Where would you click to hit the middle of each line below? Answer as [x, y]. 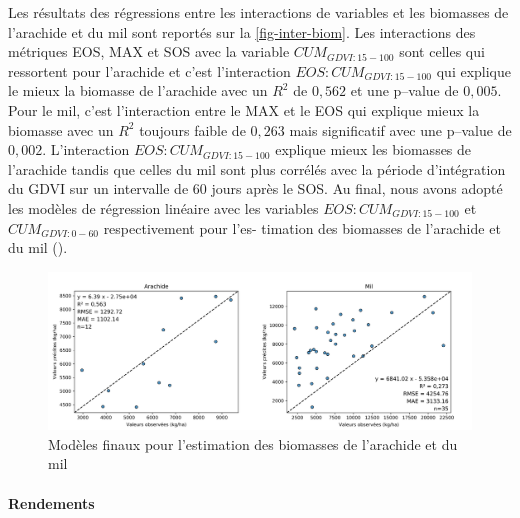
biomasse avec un [61, 129]
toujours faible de [192, 129]
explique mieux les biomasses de [373, 149]
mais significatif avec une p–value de [400, 129]
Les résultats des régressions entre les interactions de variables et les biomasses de [258, 12]
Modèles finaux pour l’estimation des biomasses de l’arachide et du [253, 443]
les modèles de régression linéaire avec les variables [163, 207]
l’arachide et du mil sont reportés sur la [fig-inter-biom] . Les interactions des [242, 31]
